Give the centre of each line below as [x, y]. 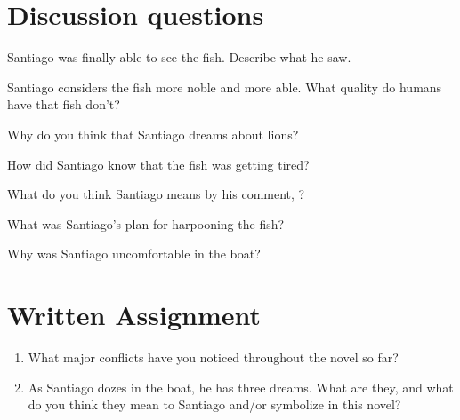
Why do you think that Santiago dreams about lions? [153, 134]
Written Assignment [134, 315]
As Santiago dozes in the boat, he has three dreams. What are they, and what [241, 387]
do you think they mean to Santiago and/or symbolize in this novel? [214, 404]
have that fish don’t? [64, 104]
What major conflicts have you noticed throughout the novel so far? [213, 357]
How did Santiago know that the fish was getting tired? [158, 164]
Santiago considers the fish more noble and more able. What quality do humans [225, 87]
